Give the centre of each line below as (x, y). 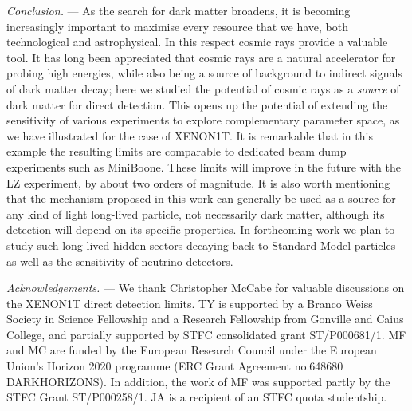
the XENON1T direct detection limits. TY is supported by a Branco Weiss (190, 303)
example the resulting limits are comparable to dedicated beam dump (177, 151)
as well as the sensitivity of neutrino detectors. (120, 261)
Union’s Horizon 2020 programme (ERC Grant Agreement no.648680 (175, 366)
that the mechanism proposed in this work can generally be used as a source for (201, 198)
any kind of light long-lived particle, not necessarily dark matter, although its (196, 213)
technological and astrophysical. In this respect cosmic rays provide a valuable (197, 42)
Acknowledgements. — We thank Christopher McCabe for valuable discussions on (206, 288)
